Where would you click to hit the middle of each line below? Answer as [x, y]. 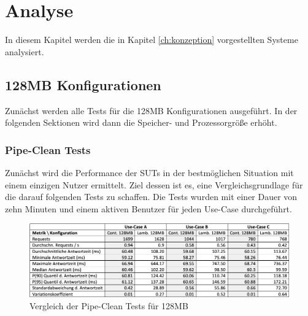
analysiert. [25, 51]
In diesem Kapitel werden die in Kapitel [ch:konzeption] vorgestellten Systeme [152, 40]
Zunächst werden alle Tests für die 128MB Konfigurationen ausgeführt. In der [151, 110]
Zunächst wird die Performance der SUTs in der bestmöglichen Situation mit [149, 172]
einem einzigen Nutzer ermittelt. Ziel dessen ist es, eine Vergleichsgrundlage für [154, 184]
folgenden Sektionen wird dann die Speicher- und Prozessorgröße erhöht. [141, 122]
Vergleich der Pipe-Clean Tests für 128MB [109, 306]
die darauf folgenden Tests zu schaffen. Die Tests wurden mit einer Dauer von [151, 197]
